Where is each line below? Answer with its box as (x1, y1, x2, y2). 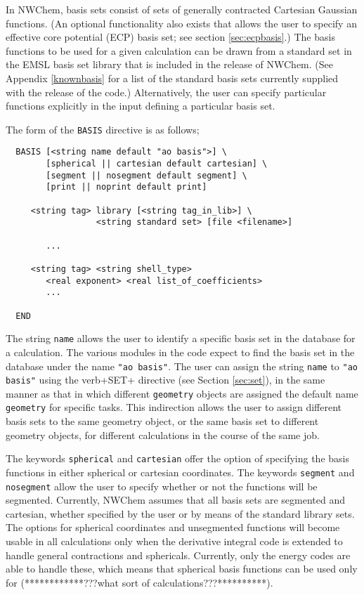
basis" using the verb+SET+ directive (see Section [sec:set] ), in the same (6, 372, 325, 387)
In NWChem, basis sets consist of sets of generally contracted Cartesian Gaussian (6, 2, 358, 16)
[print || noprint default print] (46, 182, 207, 192)
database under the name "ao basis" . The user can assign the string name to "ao (6, 358, 358, 373)
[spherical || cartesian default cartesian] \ (46, 159, 268, 169)
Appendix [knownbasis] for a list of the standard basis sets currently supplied (6, 70, 339, 85)
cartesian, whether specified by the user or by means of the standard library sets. (6, 506, 355, 521)
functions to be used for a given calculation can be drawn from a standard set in (6, 43, 352, 58)
